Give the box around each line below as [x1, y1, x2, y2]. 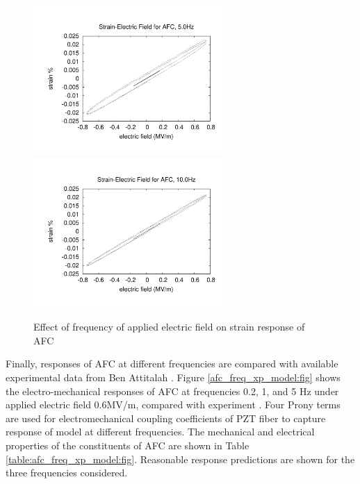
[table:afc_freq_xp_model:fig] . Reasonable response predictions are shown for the [6, 451, 355, 466]
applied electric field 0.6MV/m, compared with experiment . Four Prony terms [6, 397, 341, 412]
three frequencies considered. [6, 465, 128, 480]
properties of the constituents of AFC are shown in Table [6, 438, 249, 452]
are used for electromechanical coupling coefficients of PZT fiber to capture [6, 410, 326, 425]
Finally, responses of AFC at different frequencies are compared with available [6, 356, 338, 371]
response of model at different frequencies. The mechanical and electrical [6, 424, 315, 439]
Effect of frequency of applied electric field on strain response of [33, 319, 305, 334]
